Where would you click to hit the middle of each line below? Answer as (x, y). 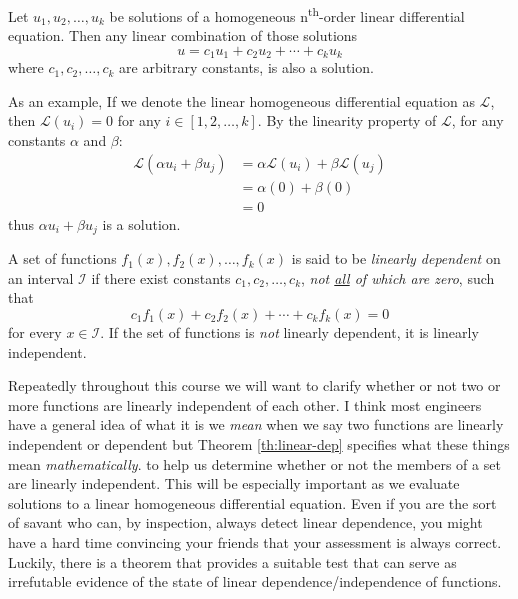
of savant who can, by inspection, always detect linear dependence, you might (245, 522)
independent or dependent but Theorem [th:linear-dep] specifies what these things (259, 443)
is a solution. (141, 223)
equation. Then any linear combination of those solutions (183, 35)
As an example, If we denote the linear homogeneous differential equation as (241, 100)
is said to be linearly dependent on (396, 258)
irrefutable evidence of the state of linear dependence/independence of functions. (255, 581)
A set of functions (62, 258)
